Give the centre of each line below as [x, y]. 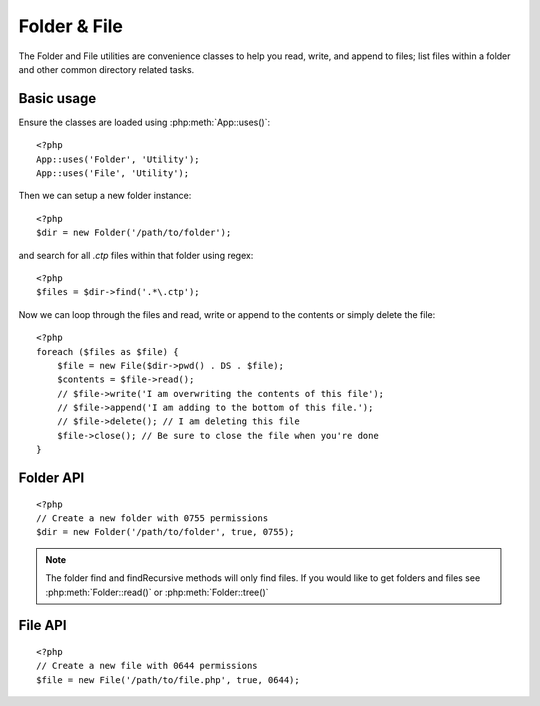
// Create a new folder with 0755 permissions [152, 518]
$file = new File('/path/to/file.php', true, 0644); [168, 679]
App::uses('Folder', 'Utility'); [118, 159]
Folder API [51, 478]
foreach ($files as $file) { [107, 351]
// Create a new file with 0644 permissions [147, 666]
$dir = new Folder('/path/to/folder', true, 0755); [165, 532]
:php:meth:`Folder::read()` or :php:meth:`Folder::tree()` [157, 592]
